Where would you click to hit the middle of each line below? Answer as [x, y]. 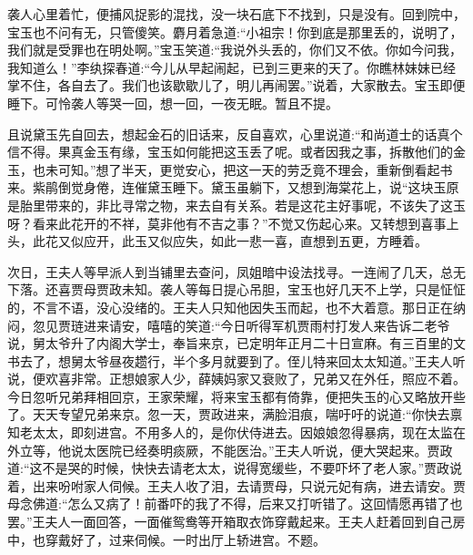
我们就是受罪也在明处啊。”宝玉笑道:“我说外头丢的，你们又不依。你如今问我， [235, 50]
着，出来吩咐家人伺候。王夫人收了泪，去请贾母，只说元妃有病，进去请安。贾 [236, 485]
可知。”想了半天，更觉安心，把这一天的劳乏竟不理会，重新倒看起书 [255, 169]
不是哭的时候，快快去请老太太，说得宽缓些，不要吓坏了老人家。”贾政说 [252, 468]
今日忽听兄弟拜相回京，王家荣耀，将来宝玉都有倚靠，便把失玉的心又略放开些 [236, 396]
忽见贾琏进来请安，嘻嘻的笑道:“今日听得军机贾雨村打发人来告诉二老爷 [241, 325]
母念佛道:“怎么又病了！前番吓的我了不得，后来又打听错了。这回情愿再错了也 [235, 504]
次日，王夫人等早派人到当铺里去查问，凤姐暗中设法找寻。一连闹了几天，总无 [236, 271]
